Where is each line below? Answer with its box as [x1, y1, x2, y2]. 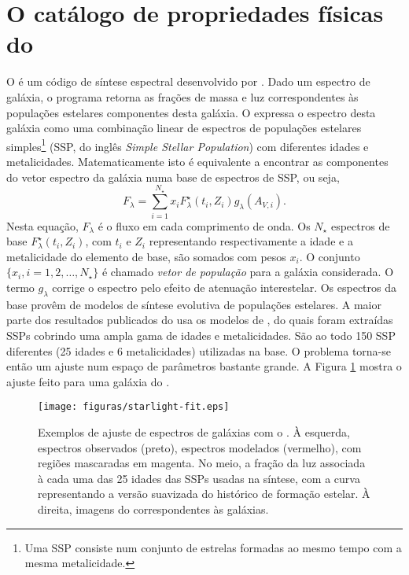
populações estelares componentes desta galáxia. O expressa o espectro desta [6, 104, 376, 120]
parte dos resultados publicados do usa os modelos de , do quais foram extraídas [6, 311, 393, 328]
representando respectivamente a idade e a [149, 233, 353, 249]
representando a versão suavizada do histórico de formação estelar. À [38, 485, 370, 502]
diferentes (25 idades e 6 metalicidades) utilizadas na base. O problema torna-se [6, 342, 391, 359]
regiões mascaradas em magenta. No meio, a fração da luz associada [38, 455, 366, 471]
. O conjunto [299, 248, 360, 264]
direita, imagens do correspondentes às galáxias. [38, 501, 269, 518]
